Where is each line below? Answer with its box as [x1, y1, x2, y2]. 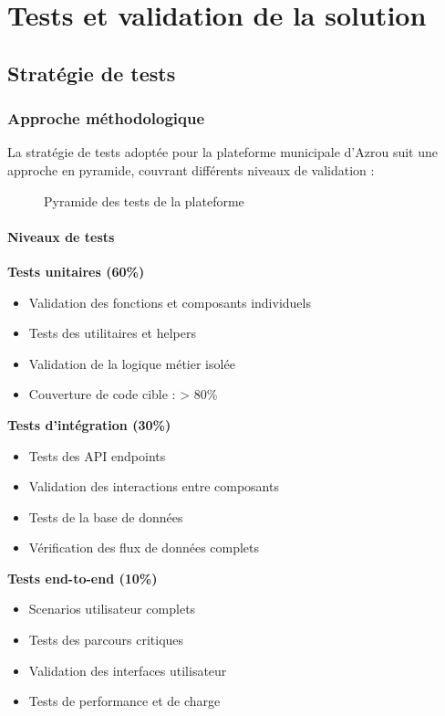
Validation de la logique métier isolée [28, 353, 235, 373]
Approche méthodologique [7, 107, 205, 130]
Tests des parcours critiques [28, 630, 184, 649]
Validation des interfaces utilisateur [28, 660, 227, 679]
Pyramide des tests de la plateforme [44, 191, 244, 210]
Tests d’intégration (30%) [7, 415, 171, 434]
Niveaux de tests [7, 226, 115, 246]
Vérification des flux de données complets [28, 538, 260, 557]
